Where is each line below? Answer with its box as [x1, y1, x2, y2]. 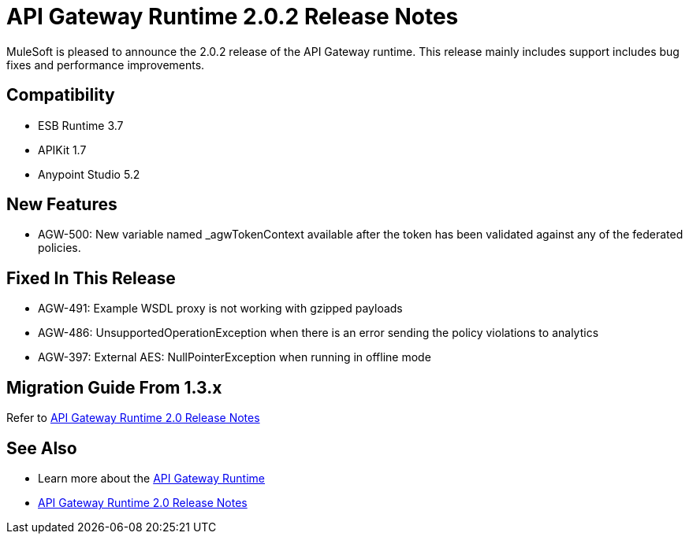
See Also [6, 438, 77, 458]
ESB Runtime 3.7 [38, 118, 124, 132]
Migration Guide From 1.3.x [6, 377, 222, 398]
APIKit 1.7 [38, 142, 87, 157]
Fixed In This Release [6, 268, 176, 288]
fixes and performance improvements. [6, 57, 205, 72]
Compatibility [6, 85, 115, 105]
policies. [38, 241, 81, 255]
